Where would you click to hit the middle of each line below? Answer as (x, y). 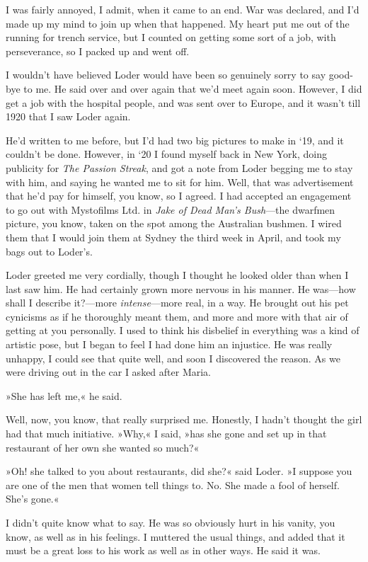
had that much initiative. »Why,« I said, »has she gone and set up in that (166, 434)
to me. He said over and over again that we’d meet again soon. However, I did (193, 88)
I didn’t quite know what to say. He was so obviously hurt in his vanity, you (171, 522)
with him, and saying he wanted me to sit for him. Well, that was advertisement (180, 182)
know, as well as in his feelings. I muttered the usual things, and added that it (176, 536)
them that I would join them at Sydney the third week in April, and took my (173, 237)
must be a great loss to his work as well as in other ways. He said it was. (163, 550)
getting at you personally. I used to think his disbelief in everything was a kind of (183, 330)
